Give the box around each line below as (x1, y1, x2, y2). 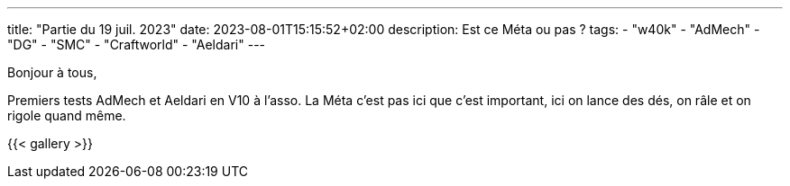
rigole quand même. (7, 108, 126, 123)
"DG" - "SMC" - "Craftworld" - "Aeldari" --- (7, 37, 266, 52)
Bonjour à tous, (7, 65, 97, 80)
